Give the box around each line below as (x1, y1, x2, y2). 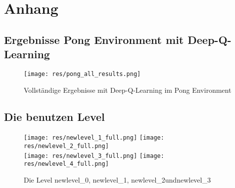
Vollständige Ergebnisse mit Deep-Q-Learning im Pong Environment (24, 84, 232, 95)
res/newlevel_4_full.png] (24, 160, 109, 168)
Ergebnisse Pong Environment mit (4, 32, 184, 47)
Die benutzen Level (4, 109, 105, 124)
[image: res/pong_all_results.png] (24, 70, 141, 77)
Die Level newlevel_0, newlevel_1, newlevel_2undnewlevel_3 (24, 175, 211, 185)
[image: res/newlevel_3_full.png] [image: (24, 152, 164, 159)
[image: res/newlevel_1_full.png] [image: (24, 134, 164, 142)
